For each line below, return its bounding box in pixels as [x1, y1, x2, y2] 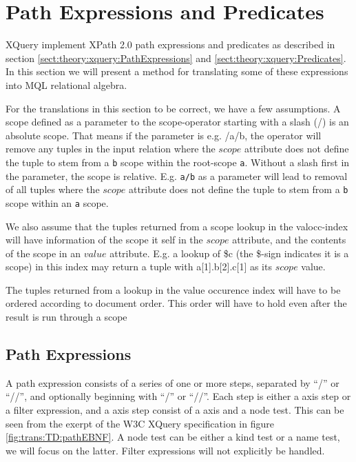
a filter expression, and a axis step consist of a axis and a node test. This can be [6, 403, 344, 417]
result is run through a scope [6, 310, 127, 324]
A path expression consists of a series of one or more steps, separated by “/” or [6, 375, 339, 390]
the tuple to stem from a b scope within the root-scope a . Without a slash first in [6, 154, 350, 169]
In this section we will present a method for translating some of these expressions [6, 64, 348, 79]
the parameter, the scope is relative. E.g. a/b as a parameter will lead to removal [6, 168, 348, 183]
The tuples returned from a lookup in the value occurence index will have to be [6, 282, 341, 297]
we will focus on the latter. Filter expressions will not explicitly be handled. [6, 443, 325, 457]
